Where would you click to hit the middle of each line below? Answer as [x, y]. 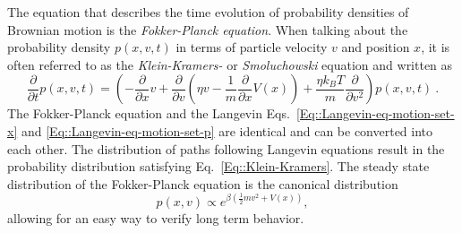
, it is [436, 47]
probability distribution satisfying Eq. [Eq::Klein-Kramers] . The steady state [218, 166]
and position [376, 47]
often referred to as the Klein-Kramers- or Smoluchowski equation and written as [230, 64]
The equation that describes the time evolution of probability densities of [208, 12]
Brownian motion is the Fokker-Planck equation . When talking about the [208, 29]
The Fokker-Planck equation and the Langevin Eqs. [149, 113]
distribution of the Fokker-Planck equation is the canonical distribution [203, 183]
